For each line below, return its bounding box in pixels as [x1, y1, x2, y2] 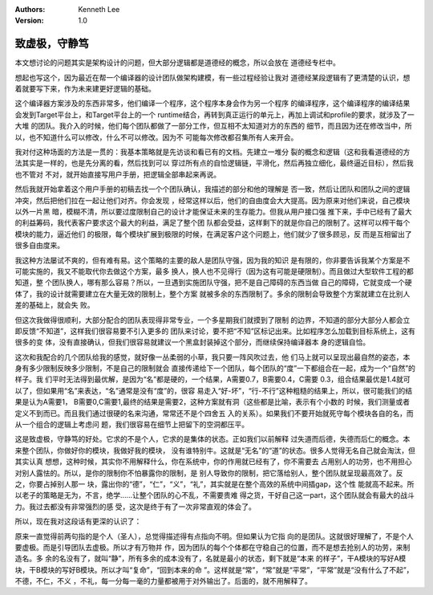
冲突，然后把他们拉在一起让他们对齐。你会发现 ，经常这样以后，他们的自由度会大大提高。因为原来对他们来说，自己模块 [14, 195, 411, 205]
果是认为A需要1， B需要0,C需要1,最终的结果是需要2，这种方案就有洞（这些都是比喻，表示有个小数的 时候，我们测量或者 [14, 397, 411, 407]
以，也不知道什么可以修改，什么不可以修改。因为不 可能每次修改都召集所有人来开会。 [14, 132, 298, 142]
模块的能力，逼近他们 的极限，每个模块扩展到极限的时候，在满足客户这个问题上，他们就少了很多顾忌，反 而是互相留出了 [14, 229, 412, 238]
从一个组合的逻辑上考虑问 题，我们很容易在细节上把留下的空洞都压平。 [14, 420, 249, 430]
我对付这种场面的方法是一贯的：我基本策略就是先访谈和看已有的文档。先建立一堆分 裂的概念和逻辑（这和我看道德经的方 [14, 147, 411, 157]
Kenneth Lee [78, 5, 120, 14]
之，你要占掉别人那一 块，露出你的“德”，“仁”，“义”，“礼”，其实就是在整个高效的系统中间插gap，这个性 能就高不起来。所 [14, 479, 415, 489]
